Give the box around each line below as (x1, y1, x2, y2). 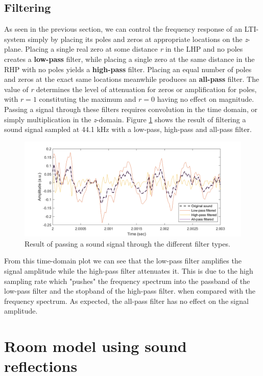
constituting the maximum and (39, 94, 136, 104)
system (4, 33, 26, 44)
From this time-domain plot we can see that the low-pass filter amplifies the (4, 255, 242, 266)
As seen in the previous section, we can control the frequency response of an (4, 24, 243, 34)
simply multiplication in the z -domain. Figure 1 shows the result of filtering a (4, 114, 246, 124)
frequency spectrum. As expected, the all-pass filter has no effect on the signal (4, 295, 249, 306)
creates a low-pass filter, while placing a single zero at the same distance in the (4, 53, 255, 64)
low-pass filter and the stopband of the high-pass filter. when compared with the (4, 285, 256, 296)
